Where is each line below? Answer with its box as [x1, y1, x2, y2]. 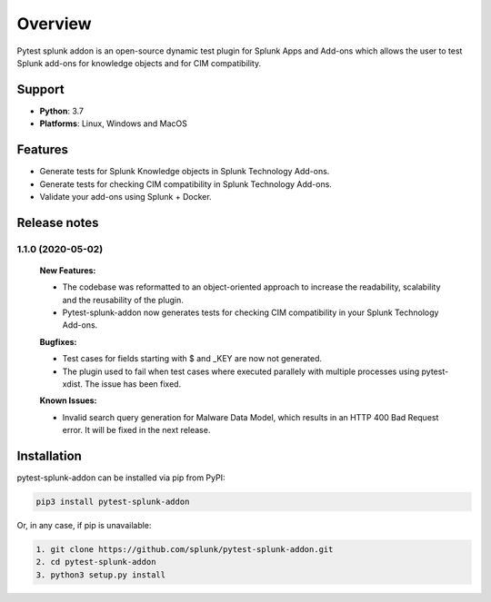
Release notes [16, 214, 99, 231]
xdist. [62, 379, 84, 390]
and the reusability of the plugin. [62, 294, 184, 305]
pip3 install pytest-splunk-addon [35, 497, 190, 508]
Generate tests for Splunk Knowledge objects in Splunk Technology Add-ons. [39, 166, 330, 177]
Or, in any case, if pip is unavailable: [16, 520, 152, 531]
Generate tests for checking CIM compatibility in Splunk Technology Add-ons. [39, 178, 332, 190]
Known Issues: [39, 395, 97, 406]
